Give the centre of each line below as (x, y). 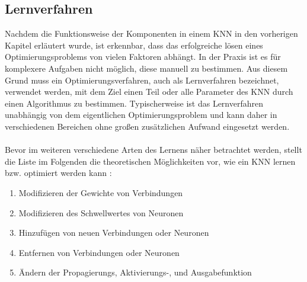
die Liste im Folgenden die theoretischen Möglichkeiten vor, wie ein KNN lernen (150, 161)
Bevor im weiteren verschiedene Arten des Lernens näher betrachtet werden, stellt (153, 150)
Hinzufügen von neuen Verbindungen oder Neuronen (114, 233)
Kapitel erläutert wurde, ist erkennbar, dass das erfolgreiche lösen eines (134, 45)
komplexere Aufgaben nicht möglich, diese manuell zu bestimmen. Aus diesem (146, 68)
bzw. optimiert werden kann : (58, 173)
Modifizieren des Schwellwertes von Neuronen (101, 212)
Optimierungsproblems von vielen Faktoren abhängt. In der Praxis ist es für (143, 57)
